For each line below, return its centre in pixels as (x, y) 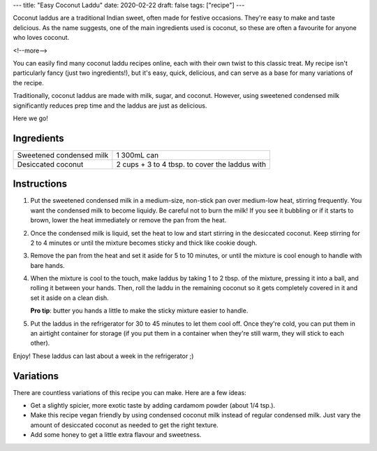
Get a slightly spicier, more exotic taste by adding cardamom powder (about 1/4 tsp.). (153, 406)
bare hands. (48, 265)
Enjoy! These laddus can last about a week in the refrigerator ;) (103, 356)
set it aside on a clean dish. (70, 298)
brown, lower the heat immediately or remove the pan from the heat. (128, 220)
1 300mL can (138, 155)
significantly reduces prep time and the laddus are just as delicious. (110, 106)
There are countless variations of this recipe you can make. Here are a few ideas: (130, 392)
